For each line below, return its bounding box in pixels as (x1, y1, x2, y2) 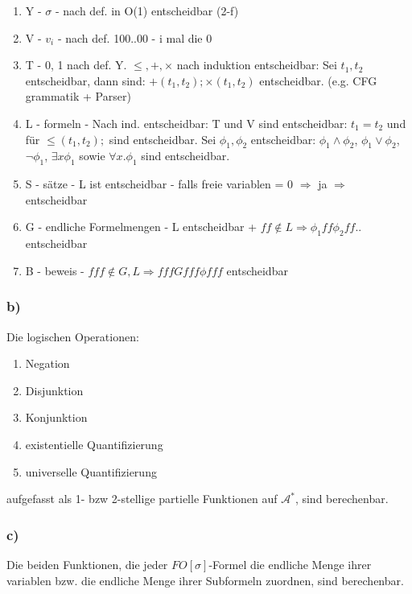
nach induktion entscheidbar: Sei (176, 56, 337, 73)
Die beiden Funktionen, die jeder (6, 555, 168, 572)
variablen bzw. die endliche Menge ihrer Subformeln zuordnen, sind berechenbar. (6, 571, 404, 588)
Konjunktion (25, 409, 88, 426)
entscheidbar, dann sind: (25, 72, 146, 89)
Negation (25, 355, 70, 372)
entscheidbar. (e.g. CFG (259, 72, 377, 89)
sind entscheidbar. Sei (109, 130, 216, 147)
